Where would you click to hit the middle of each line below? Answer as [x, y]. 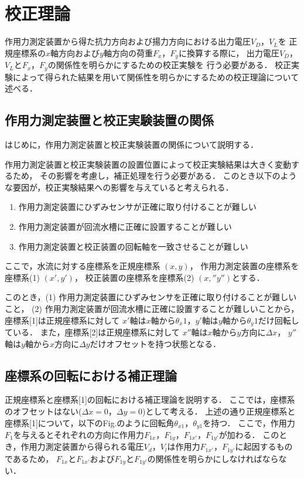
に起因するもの [264, 446]
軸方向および [75, 52]
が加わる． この [249, 435]
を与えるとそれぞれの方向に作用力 [78, 435]
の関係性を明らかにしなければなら [213, 458]
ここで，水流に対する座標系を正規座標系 [83, 266]
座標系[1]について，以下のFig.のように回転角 [90, 422]
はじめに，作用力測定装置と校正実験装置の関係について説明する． [131, 145]
